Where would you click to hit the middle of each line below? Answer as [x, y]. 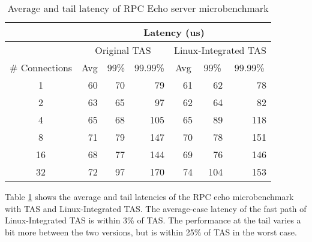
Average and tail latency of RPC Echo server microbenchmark [138, 8]
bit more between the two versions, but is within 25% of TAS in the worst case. [151, 232]
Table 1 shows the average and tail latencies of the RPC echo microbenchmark [149, 196]
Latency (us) [174, 32]
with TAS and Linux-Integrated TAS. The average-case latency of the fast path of [156, 208]
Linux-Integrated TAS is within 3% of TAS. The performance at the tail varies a [153, 220]
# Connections [41, 67]
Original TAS [123, 50]
